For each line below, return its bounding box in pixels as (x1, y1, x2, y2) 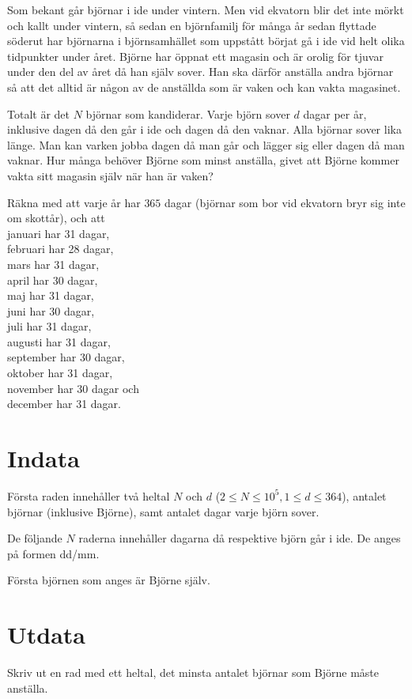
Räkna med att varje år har (7, 194, 141, 210)
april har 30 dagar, (7, 271, 98, 288)
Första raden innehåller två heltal (7, 487, 170, 504)
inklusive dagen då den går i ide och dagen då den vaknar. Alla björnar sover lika (7, 121, 402, 138)
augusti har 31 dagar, (7, 333, 111, 349)
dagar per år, (303, 105, 367, 122)
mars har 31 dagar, (7, 255, 100, 272)
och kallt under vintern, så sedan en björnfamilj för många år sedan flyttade (7, 17, 376, 33)
